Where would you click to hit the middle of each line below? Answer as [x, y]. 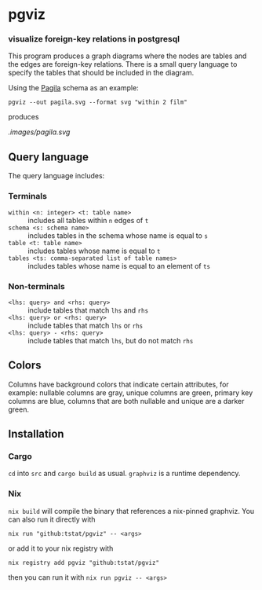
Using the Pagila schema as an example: [73, 88]
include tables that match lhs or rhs [86, 325]
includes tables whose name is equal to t [94, 251]
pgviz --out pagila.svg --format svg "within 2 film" [98, 103]
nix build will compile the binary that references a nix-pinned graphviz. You [131, 511]
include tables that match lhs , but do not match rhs [111, 340]
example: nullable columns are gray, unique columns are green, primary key [131, 392]
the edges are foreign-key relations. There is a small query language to [123, 64]
